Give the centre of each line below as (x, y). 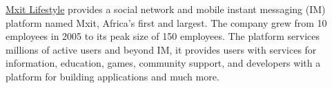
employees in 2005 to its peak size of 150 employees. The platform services (163, 36)
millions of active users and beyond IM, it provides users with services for (161, 49)
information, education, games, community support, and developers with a (163, 63)
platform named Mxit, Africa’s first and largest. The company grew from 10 (166, 22)
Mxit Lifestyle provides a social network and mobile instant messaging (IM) (166, 9)
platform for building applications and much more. (113, 76)
